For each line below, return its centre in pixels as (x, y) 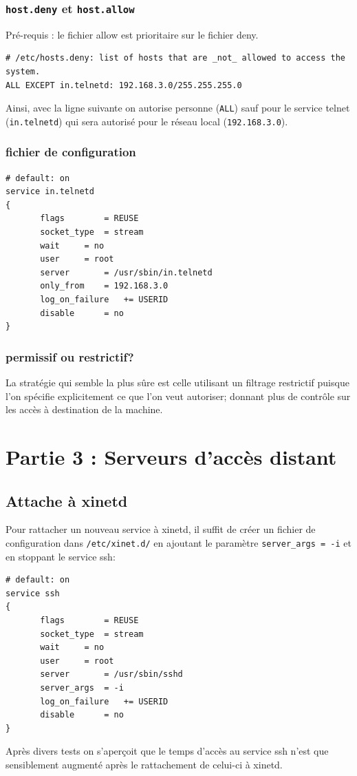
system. (23, 71)
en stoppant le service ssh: (61, 556)
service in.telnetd (50, 192)
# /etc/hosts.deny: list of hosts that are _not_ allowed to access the (175, 58)
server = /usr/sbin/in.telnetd (126, 272)
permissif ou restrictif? (70, 356)
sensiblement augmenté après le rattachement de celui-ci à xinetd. (144, 764)
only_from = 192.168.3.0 (104, 286)
